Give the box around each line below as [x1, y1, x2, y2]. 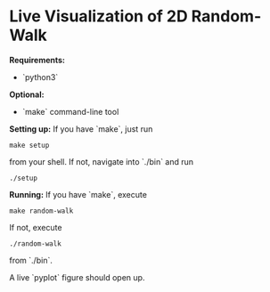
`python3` [21, 71, 59, 82]
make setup [9, 141, 50, 150]
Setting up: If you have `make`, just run [9, 123, 153, 134]
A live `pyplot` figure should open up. [9, 272, 145, 282]
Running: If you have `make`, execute [9, 189, 147, 199]
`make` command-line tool [21, 106, 119, 117]
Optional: [9, 89, 45, 100]
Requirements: [9, 54, 65, 65]
